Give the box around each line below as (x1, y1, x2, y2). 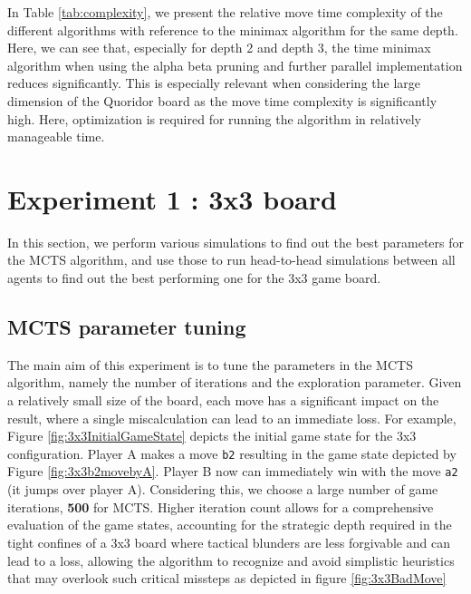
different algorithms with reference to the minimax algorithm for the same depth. (7, 20, 458, 39)
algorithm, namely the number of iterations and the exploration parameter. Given (7, 373, 462, 392)
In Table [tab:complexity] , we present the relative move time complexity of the (7, 3, 443, 21)
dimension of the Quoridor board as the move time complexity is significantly (7, 91, 437, 110)
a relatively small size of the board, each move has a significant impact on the (7, 391, 439, 410)
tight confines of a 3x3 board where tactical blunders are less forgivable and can (7, 532, 450, 551)
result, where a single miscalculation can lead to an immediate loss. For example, (7, 408, 457, 427)
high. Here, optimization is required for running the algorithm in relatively (7, 109, 421, 128)
